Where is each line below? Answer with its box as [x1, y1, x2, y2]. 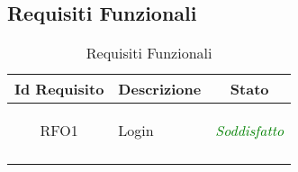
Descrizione [118, 78, 202, 100]
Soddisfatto [215, 120, 284, 141]
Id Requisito [14, 78, 104, 100]
